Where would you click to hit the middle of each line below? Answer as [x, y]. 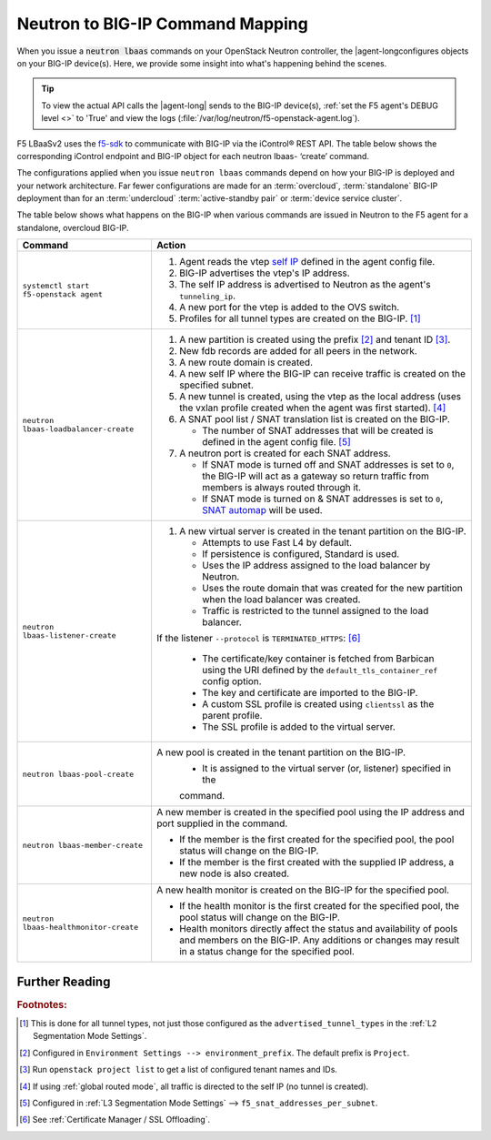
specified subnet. [216, 385]
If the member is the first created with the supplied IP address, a [316, 863]
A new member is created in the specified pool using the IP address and [311, 812]
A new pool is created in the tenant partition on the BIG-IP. [281, 752]
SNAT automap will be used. [262, 510]
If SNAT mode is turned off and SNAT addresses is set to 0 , [328, 465]
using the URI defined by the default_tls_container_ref [320, 671]
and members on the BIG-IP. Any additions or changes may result [319, 940]
